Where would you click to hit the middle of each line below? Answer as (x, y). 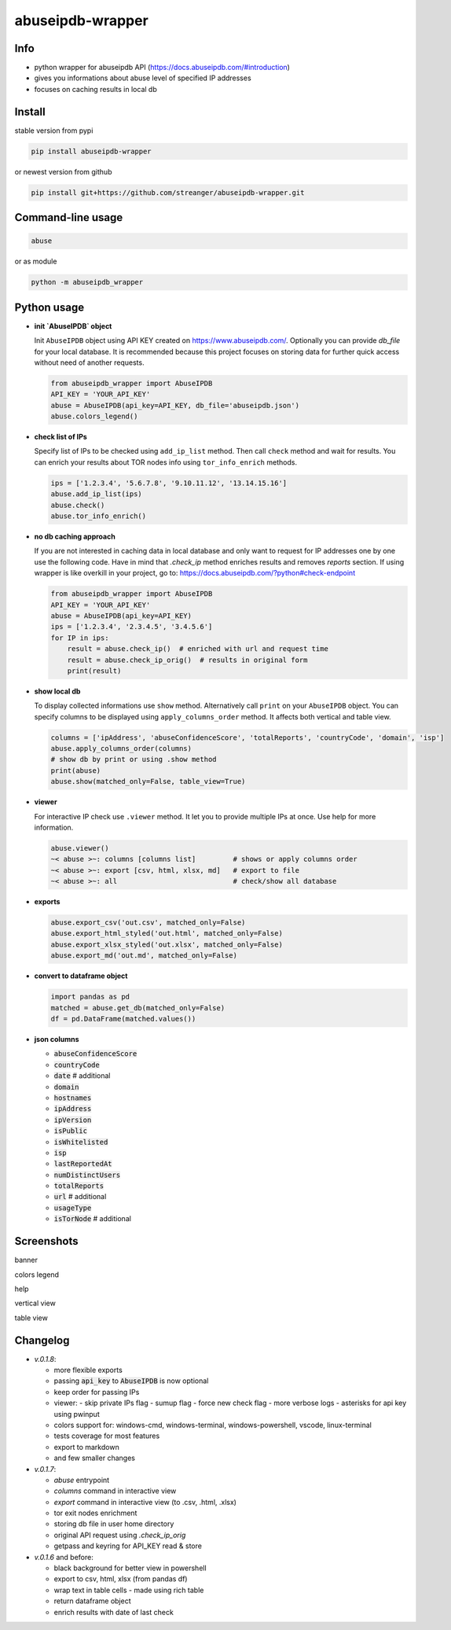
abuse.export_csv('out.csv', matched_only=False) (148, 923)
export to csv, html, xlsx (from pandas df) (121, 1579)
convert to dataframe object (81, 976)
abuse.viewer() (80, 848)
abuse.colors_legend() (94, 416)
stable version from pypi (54, 131)
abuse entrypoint (82, 1480)
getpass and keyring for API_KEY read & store (128, 1546)
